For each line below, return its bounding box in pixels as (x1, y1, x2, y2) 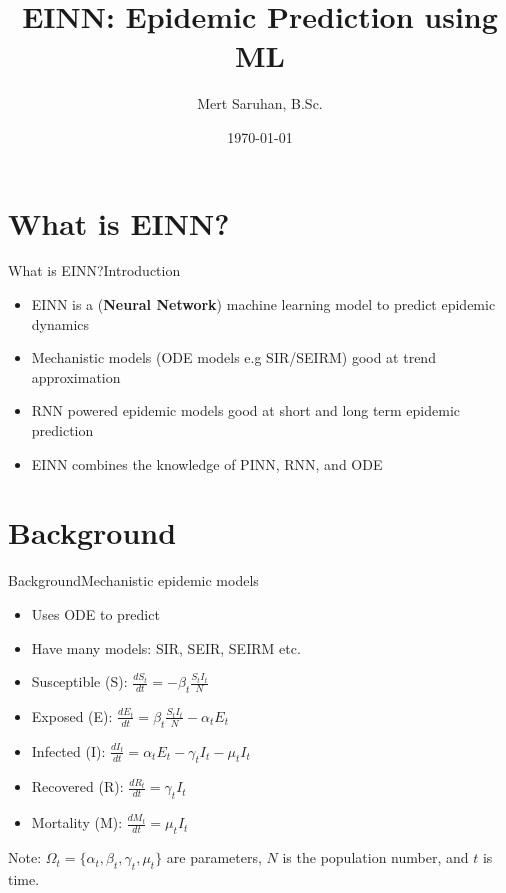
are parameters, (166, 847, 262, 868)
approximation (31, 366, 121, 387)
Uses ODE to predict (31, 603, 160, 624)
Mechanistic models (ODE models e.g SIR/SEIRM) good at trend (31, 347, 436, 368)
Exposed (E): (31, 705, 113, 726)
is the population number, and (282, 847, 469, 868)
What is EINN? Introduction (8, 260, 181, 281)
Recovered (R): (31, 776, 124, 797)
